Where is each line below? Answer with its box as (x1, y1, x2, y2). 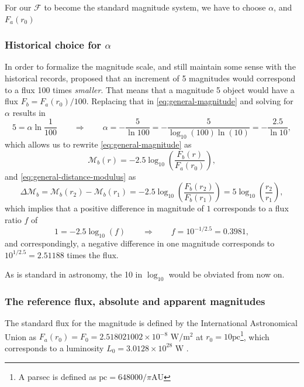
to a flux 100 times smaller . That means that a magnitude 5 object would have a (5, 83, 295, 95)
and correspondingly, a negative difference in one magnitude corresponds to (5, 237, 275, 249)
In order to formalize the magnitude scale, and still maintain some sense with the (5, 60, 296, 73)
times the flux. (67, 248, 119, 261)
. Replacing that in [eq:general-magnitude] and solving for (86, 95, 293, 107)
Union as (5, 330, 37, 343)
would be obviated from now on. (168, 268, 285, 280)
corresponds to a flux (213, 202, 289, 214)
